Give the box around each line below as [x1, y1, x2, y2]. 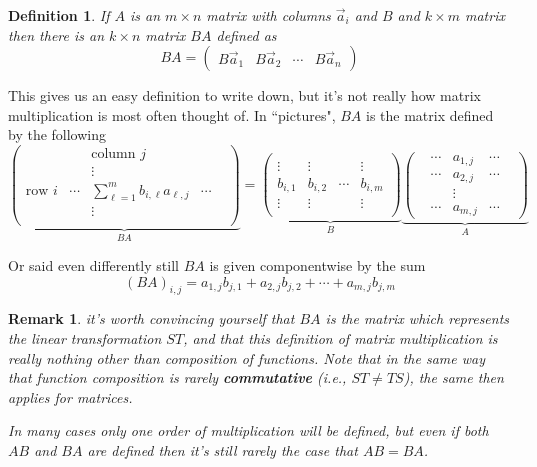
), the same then [403, 367, 504, 388]
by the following [8, 124, 107, 145]
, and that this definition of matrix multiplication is [183, 327, 498, 348]
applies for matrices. [8, 386, 133, 407]
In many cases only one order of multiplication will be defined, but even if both [8, 420, 489, 441]
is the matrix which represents [325, 308, 510, 329]
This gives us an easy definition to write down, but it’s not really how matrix [8, 85, 482, 106]
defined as [216, 24, 277, 45]
